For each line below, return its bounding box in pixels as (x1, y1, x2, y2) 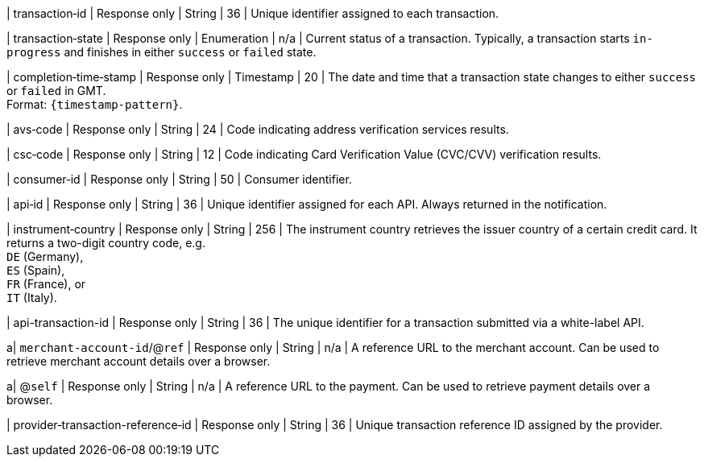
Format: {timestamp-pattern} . (6, 97, 183, 111)
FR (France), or (6, 277, 86, 291)
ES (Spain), (6, 263, 65, 277)
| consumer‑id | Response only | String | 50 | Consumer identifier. (6, 172, 352, 186)
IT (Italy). (6, 291, 57, 304)
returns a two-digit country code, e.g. (6, 236, 205, 250)
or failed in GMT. (6, 84, 106, 97)
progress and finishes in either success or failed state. (6, 45, 317, 59)
